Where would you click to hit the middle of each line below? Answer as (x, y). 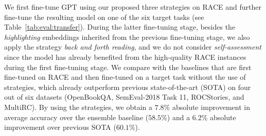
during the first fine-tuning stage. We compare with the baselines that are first (128, 67)
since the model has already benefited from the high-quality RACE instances (125, 56)
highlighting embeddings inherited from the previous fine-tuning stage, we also (127, 37)
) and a (179, 117)
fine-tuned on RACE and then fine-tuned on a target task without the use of (125, 77)
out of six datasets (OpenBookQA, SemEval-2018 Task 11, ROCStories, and (124, 97)
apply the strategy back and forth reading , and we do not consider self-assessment (133, 47)
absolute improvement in (211, 107)
